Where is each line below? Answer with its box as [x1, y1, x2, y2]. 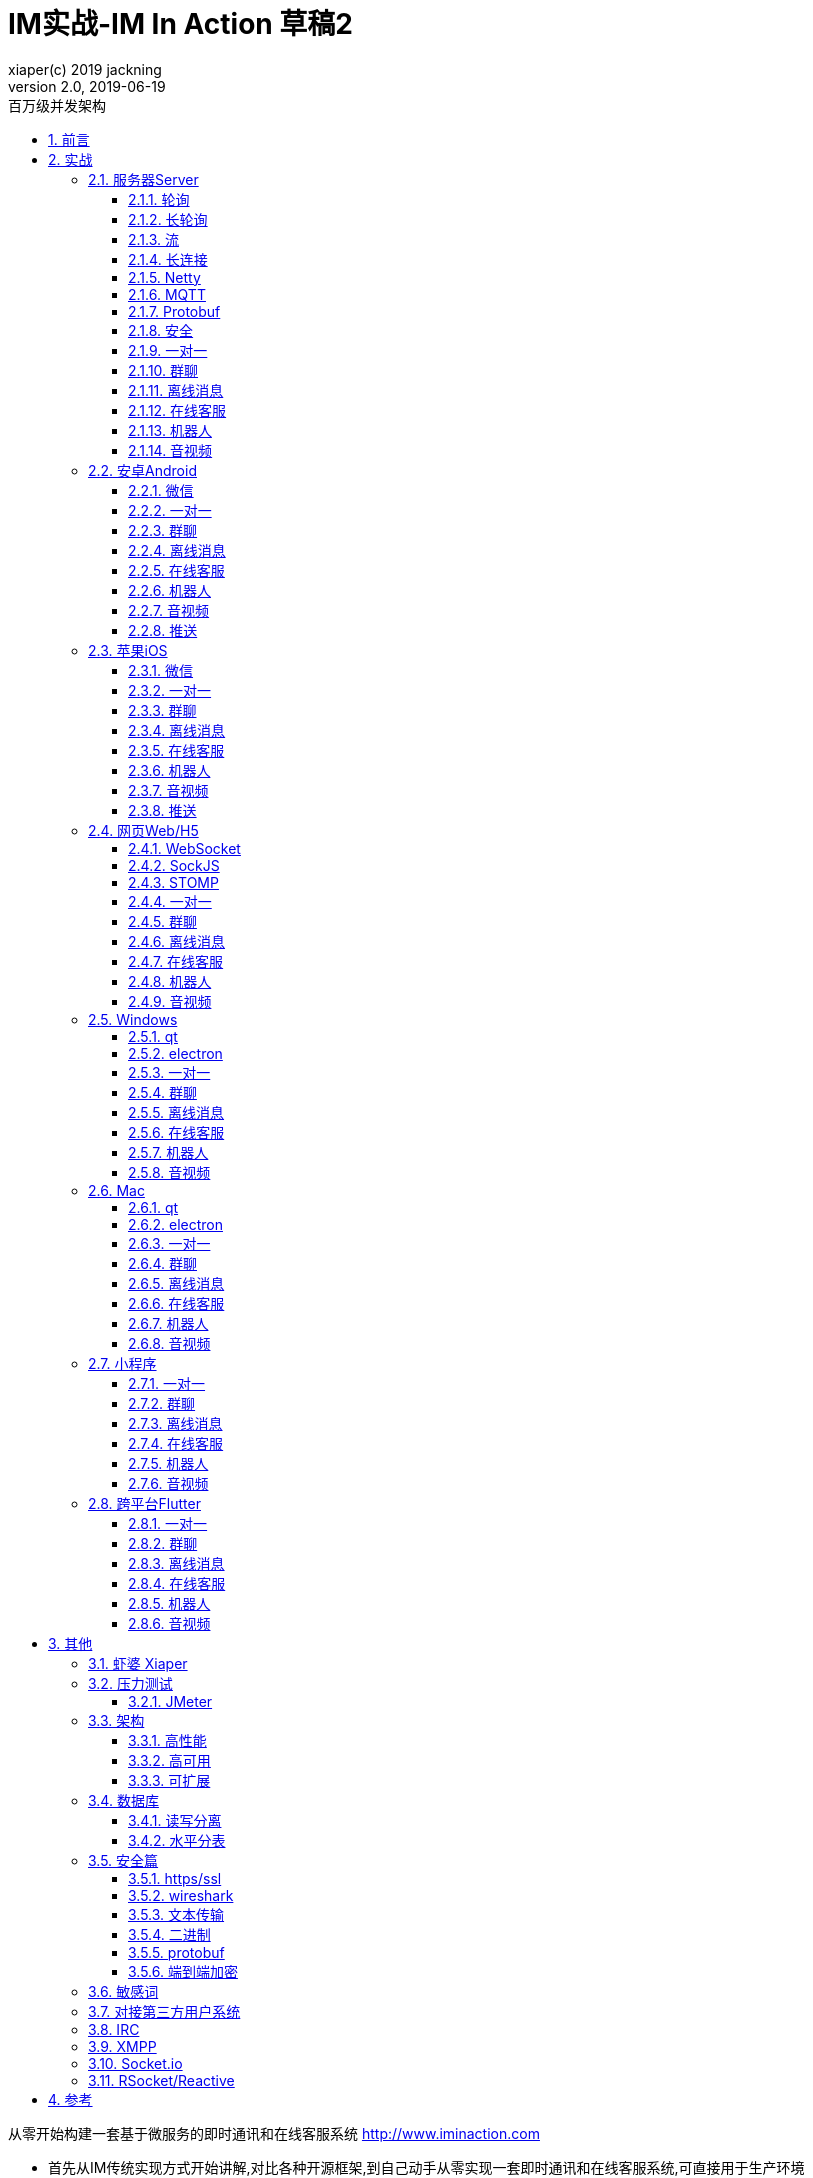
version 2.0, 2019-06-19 [8, 77, 166, 95]
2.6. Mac [88, 1181, 145, 1199]
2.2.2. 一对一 [128, 501, 212, 519]
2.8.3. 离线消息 [128, 1554, 225, 1572]
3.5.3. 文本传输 [128, 1905, 225, 1923]
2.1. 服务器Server [88, 170, 199, 188]
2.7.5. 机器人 [128, 1454, 209, 1472]
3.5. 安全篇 [88, 1851, 159, 1869]
